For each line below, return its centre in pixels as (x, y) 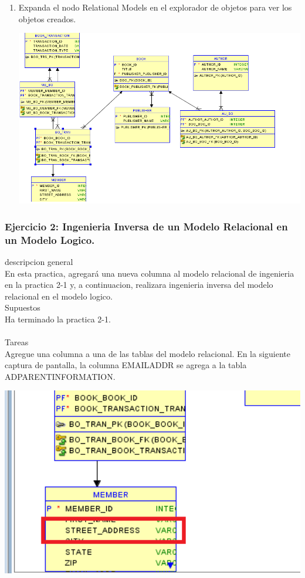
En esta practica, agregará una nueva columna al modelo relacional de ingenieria (150, 273)
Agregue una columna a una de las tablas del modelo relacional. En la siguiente (148, 353)
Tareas (17, 342)
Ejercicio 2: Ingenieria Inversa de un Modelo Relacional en (146, 226)
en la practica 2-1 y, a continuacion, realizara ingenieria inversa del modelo (139, 285)
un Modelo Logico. (50, 239)
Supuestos (23, 307)
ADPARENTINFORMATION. (60, 376)
